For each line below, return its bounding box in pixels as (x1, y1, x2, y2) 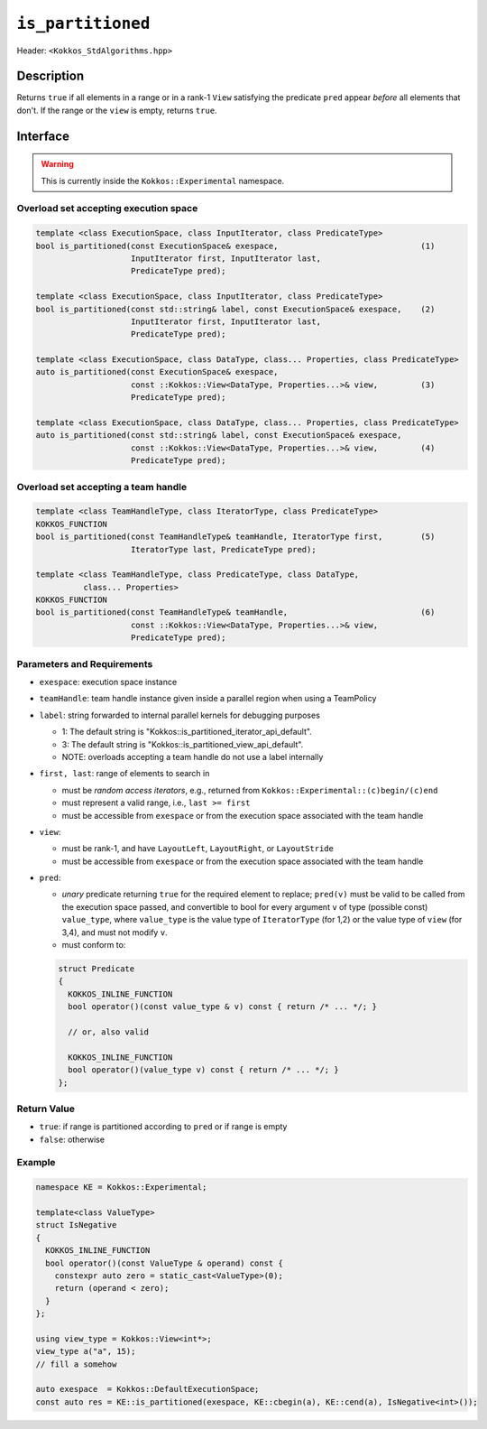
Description (16, 69, 85, 84)
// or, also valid (68, 1026, 149, 1037)
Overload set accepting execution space (16, 202, 198, 215)
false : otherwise (39, 1134, 106, 1145)
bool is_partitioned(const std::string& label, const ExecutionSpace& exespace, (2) (35, 303, 436, 314)
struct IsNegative (35, 1220, 117, 1230)
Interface (16, 128, 69, 144)
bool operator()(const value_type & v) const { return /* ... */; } (68, 1002, 378, 1012)
